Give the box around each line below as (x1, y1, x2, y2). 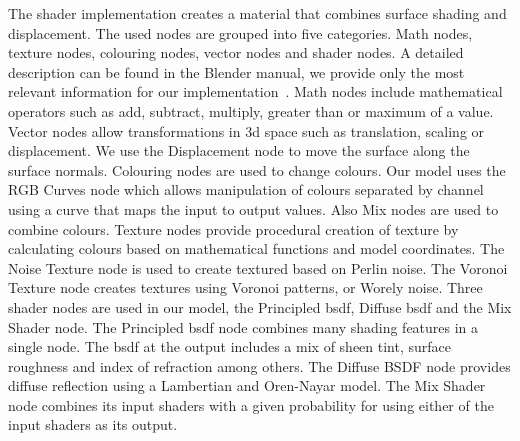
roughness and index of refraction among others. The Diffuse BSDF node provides (8, 355, 511, 376)
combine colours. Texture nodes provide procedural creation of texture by (8, 218, 459, 239)
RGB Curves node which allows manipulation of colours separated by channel (8, 179, 484, 200)
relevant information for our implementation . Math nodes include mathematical (8, 81, 503, 102)
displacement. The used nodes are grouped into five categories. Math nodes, (8, 22, 473, 43)
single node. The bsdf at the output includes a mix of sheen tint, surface (8, 336, 452, 357)
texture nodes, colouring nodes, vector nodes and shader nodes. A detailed (8, 42, 464, 63)
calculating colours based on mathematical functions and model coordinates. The (8, 238, 505, 259)
